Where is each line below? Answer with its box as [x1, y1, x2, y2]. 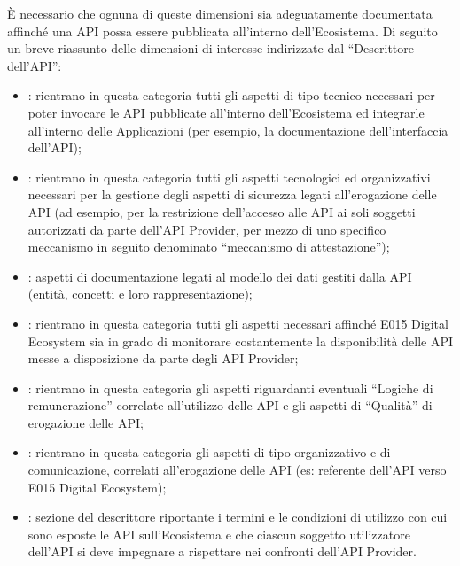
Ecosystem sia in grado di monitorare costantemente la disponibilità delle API [27, 331, 454, 350]
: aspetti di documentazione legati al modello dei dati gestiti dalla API [27, 267, 412, 285]
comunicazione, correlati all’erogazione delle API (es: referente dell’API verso [27, 461, 447, 479]
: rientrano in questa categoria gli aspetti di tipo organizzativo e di [27, 443, 391, 461]
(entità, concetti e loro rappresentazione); [27, 284, 253, 303]
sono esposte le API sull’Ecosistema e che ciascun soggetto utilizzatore [27, 524, 410, 543]
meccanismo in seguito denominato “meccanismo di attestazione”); [27, 237, 390, 256]
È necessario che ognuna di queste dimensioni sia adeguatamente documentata [7, 4, 433, 22]
